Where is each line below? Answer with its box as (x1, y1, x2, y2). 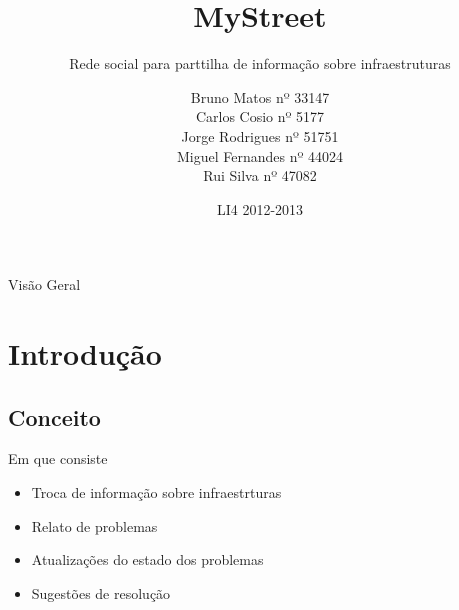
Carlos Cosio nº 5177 (195, 106, 325, 127)
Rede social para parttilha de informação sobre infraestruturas (69, 53, 451, 74)
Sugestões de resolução (31, 582, 171, 603)
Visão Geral (8, 274, 81, 295)
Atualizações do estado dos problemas (31, 549, 264, 570)
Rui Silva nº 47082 (203, 165, 317, 186)
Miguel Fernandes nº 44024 (176, 145, 344, 166)
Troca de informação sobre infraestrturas (31, 482, 282, 503)
